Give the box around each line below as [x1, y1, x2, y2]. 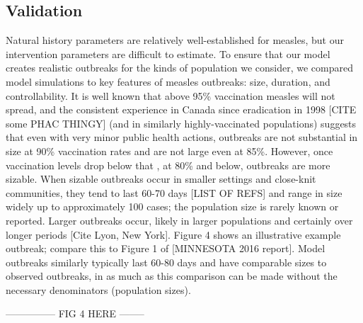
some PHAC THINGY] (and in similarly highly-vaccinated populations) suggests [6, 115, 357, 130]
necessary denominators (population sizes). [6, 282, 191, 297]
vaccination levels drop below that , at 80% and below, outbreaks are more [6, 157, 330, 172]
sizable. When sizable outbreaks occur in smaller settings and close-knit [6, 171, 316, 186]
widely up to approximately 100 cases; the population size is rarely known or [6, 199, 339, 214]
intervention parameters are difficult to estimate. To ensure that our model [6, 46, 330, 61]
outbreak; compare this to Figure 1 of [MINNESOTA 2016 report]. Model [6, 241, 325, 256]
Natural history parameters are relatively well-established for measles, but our [6, 33, 344, 47]
